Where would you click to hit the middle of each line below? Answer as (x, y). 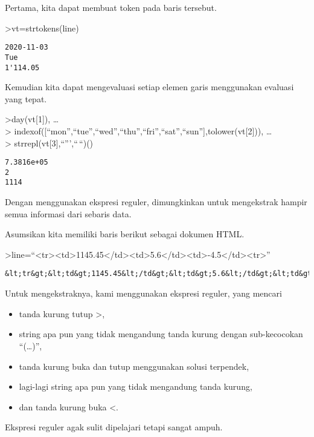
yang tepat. (26, 98)
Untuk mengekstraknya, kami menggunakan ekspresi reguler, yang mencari (143, 293)
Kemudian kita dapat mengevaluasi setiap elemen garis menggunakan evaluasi (149, 87)
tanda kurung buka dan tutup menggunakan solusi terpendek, (134, 366)
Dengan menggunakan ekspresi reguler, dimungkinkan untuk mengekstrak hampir (156, 202)
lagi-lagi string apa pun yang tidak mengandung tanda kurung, (136, 386)
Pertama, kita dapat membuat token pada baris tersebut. (111, 7)
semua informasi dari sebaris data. (68, 213)
